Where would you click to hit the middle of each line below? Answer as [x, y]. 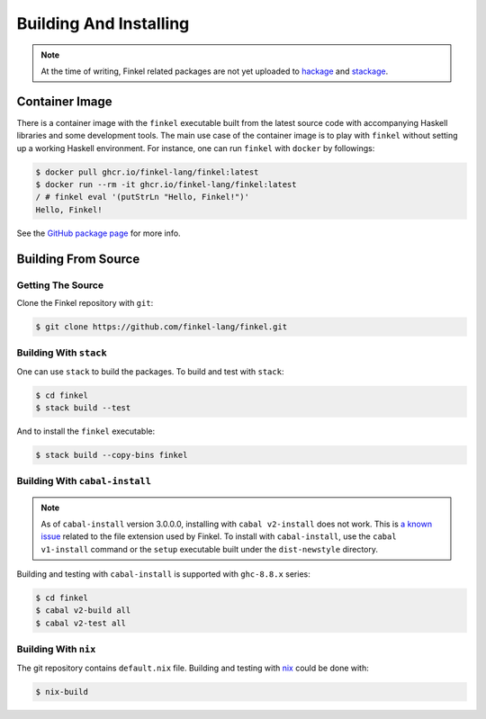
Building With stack [62, 353]
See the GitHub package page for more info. [99, 233]
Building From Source [78, 259]
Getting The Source [60, 285]
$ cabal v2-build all [83, 611]
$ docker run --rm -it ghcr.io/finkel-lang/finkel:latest [166, 184]
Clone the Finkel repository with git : [85, 302]
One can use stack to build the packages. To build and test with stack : [150, 371]
